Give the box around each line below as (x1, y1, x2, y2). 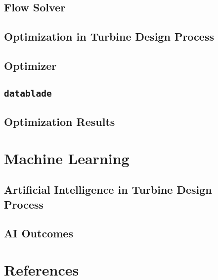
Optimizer (4, 57, 57, 73)
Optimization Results (4, 114, 115, 129)
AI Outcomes (4, 225, 73, 241)
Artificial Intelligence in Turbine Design (4, 182, 212, 197)
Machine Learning (4, 148, 130, 168)
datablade (4, 88, 52, 99)
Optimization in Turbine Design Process (4, 29, 214, 44)
